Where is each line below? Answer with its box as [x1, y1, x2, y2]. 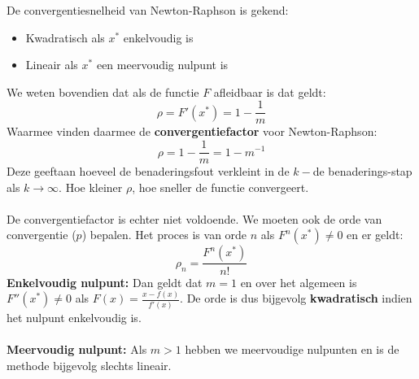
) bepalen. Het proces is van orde [81, 226, 247, 243]
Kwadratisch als [25, 28, 105, 46]
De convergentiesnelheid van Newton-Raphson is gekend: [7, 2, 289, 18]
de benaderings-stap [312, 163, 412, 180]
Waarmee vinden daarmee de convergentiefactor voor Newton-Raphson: [7, 123, 378, 140]
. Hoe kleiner [59, 178, 123, 195]
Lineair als [25, 56, 78, 73]
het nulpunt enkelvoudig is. [7, 308, 142, 325]
